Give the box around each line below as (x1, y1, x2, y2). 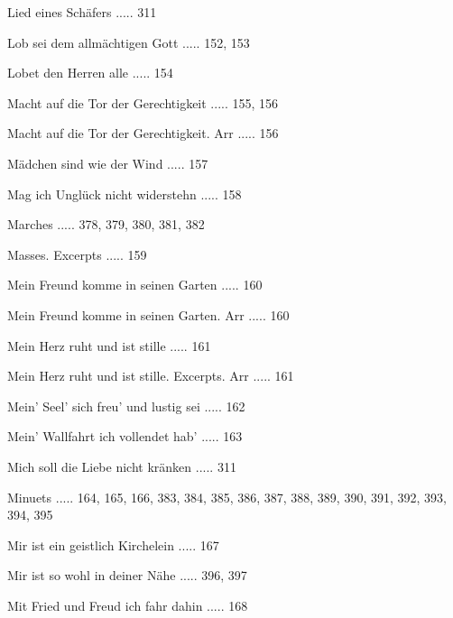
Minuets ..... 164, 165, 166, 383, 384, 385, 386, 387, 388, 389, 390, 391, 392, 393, (7, 487, 447, 506)
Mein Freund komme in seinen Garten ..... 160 (7, 275, 263, 294)
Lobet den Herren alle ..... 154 (7, 63, 173, 82)
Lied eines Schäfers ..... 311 (7, 3, 157, 21)
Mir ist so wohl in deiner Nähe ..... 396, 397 (7, 566, 247, 585)
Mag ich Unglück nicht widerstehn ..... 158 (7, 184, 242, 203)
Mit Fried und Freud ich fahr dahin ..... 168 (7, 595, 248, 614)
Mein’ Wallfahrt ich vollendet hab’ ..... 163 (7, 427, 243, 446)
